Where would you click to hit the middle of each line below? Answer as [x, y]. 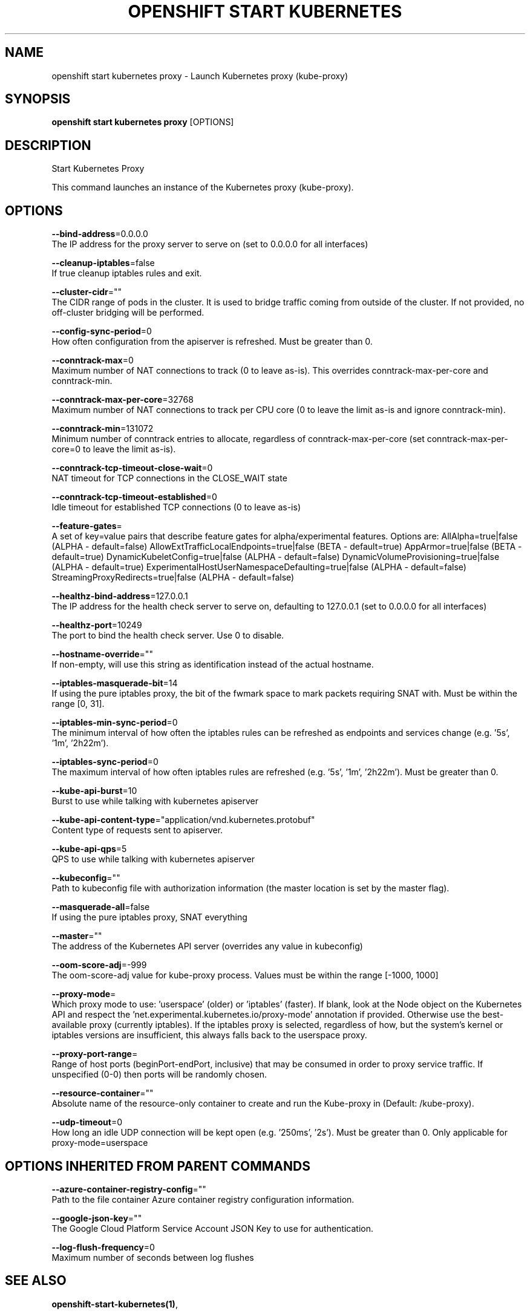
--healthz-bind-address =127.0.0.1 [120, 596]
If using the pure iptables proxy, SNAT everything [149, 917]
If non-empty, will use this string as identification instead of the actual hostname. [213, 665]
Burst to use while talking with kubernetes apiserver [155, 801]
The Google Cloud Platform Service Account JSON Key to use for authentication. [213, 1228]
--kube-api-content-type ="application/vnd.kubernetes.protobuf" [183, 820]
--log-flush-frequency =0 [103, 1247]
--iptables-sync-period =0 [105, 762]
